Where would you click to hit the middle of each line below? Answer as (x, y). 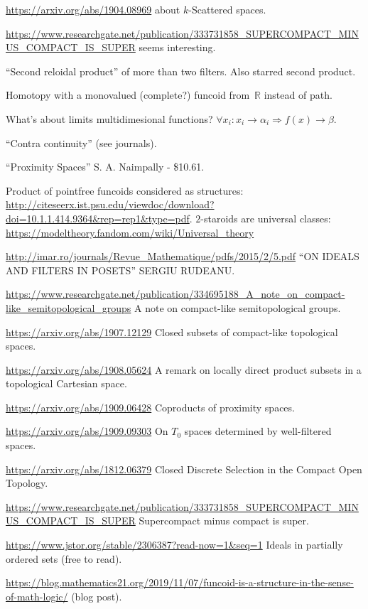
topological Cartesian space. (66, 383)
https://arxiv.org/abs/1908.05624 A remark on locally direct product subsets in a (184, 369)
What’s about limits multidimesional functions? (109, 118)
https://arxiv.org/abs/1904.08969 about (93, 9)
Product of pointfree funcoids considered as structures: (125, 190)
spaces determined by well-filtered (258, 431)
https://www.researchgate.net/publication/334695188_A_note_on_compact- (175, 294)
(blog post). (97, 596)
